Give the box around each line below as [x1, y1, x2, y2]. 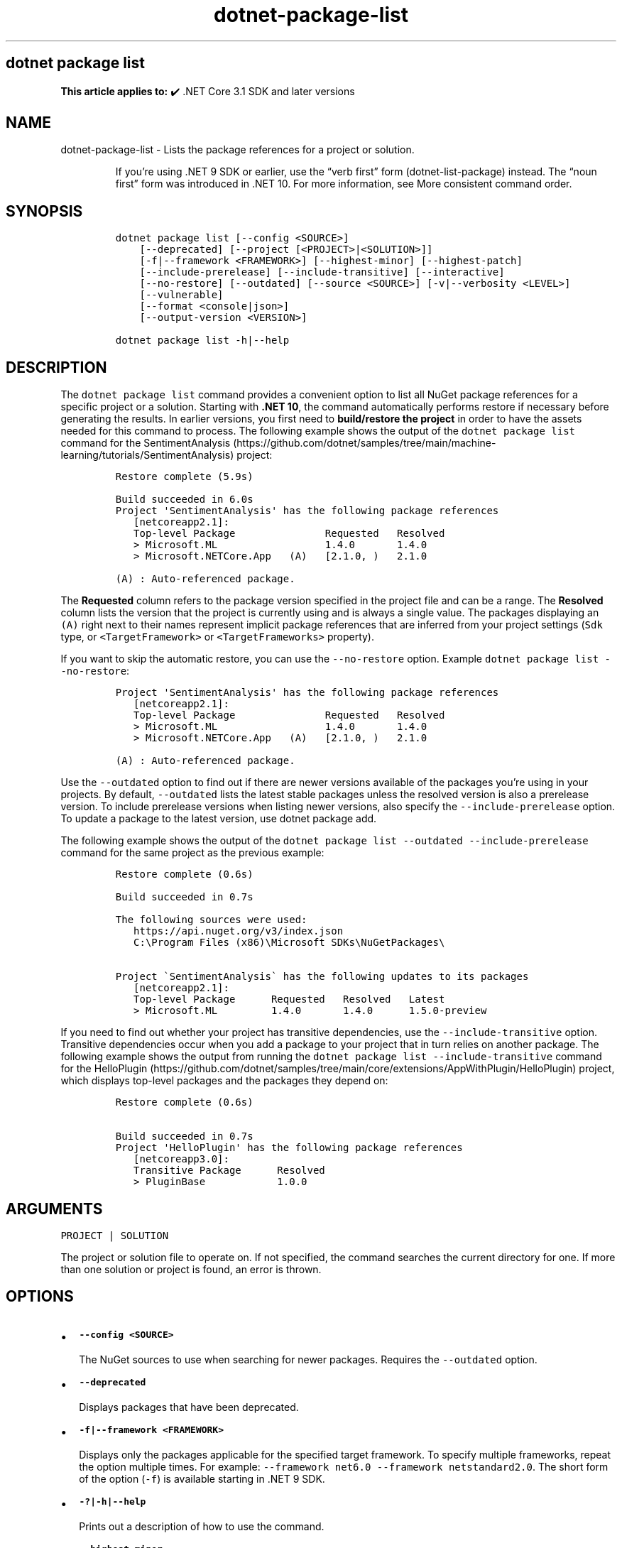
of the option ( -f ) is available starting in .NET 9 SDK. [79, 1472, 325, 1485]
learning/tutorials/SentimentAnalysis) [60, 449, 234, 462]
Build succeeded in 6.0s [115, 494, 253, 506]
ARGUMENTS [6, 1199, 103, 1218]
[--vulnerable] [139, 289, 224, 301]
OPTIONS [6, 1287, 74, 1306]
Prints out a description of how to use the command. [79, 1520, 324, 1532]
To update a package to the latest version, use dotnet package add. [60, 812, 377, 825]
